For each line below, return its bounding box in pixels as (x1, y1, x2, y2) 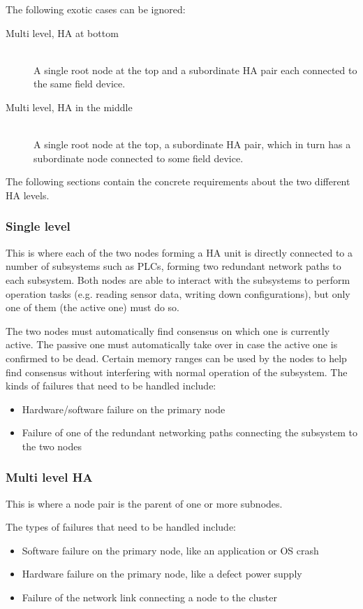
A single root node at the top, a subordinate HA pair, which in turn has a (34, 137, 351, 152)
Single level (6, 217, 71, 235)
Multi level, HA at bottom (6, 25, 119, 40)
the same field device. (34, 76, 126, 91)
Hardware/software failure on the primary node (22, 401, 225, 416)
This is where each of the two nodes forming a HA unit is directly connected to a (6, 245, 353, 259)
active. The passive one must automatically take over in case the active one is (6, 337, 338, 352)
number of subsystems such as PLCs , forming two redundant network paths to (6, 259, 341, 273)
